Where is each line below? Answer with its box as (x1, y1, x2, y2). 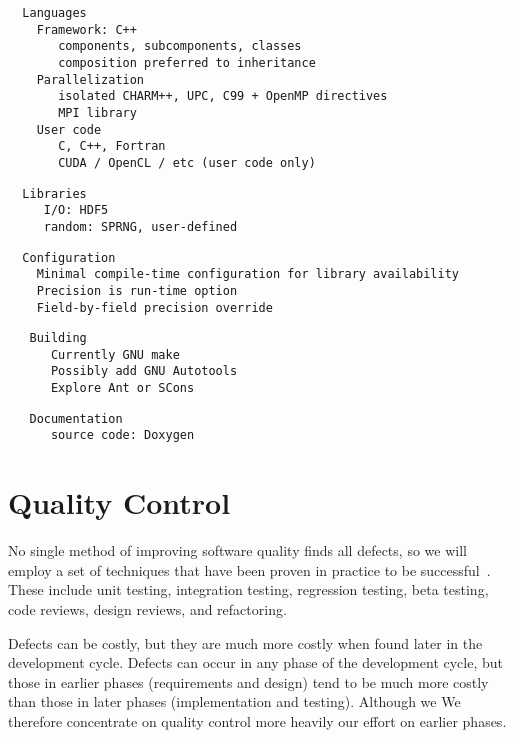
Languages (22, 6, 87, 20)
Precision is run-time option (36, 283, 238, 298)
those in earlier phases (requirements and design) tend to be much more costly (8, 671, 489, 692)
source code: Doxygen (50, 428, 195, 443)
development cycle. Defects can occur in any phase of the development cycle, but (8, 652, 503, 673)
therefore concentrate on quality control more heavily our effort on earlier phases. (8, 710, 507, 731)
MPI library (58, 105, 137, 120)
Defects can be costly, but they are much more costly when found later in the (8, 632, 483, 653)
